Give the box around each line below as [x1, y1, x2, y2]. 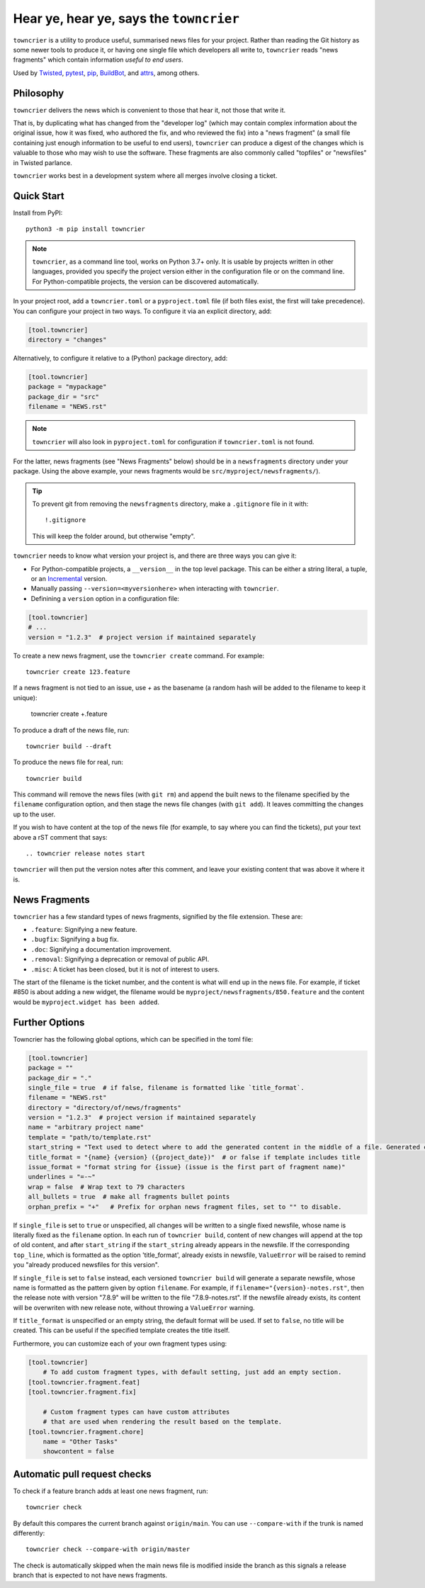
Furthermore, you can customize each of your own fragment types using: [13, 1339, 227, 1348]
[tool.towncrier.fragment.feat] [28, 1378, 141, 1386]
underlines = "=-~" [28, 1173, 96, 1181]
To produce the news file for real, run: [13, 758, 124, 767]
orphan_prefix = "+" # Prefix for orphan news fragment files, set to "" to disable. [28, 1203, 342, 1211]
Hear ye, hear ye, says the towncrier [13, 11, 240, 26]
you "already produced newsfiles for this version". [13, 1261, 159, 1269]
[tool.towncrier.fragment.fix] [28, 1388, 137, 1396]
